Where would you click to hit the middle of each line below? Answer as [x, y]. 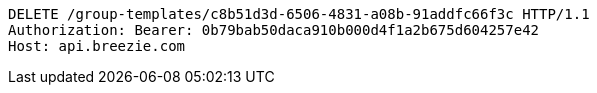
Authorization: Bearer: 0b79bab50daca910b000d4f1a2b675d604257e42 [274, 30]
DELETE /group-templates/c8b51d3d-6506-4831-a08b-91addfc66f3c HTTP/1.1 [299, 14]
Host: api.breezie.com [97, 46]
